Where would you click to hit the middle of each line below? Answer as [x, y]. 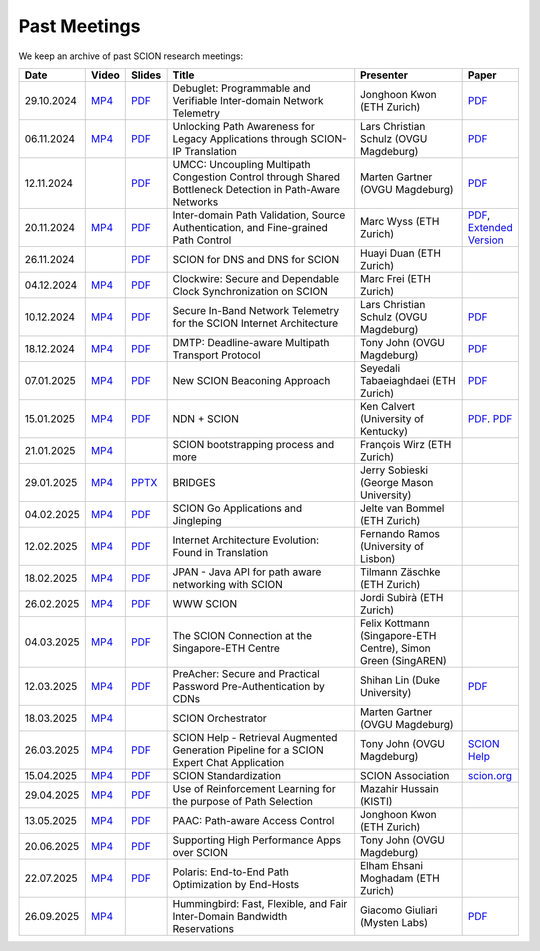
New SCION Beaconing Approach [251, 380]
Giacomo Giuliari [399, 910]
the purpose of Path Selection [243, 801]
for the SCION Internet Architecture [255, 323]
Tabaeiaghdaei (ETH [408, 380]
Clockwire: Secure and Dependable [256, 278]
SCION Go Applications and [237, 508]
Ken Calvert [387, 406]
